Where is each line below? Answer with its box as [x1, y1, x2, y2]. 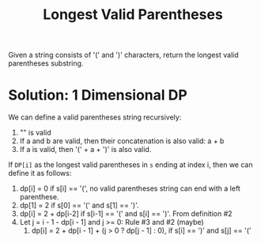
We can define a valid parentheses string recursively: [8, 112, 182, 122]
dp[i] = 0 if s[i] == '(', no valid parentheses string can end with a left [19, 184, 241, 193]
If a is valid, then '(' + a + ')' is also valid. [19, 145, 152, 154]
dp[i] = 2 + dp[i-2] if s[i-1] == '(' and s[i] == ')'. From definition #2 [19, 209, 233, 218]
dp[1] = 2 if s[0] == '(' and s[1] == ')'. [19, 200, 139, 211]
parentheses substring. [8, 59, 84, 68]
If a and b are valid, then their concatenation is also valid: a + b [19, 136, 225, 146]
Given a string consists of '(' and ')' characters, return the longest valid [8, 50, 239, 60]
